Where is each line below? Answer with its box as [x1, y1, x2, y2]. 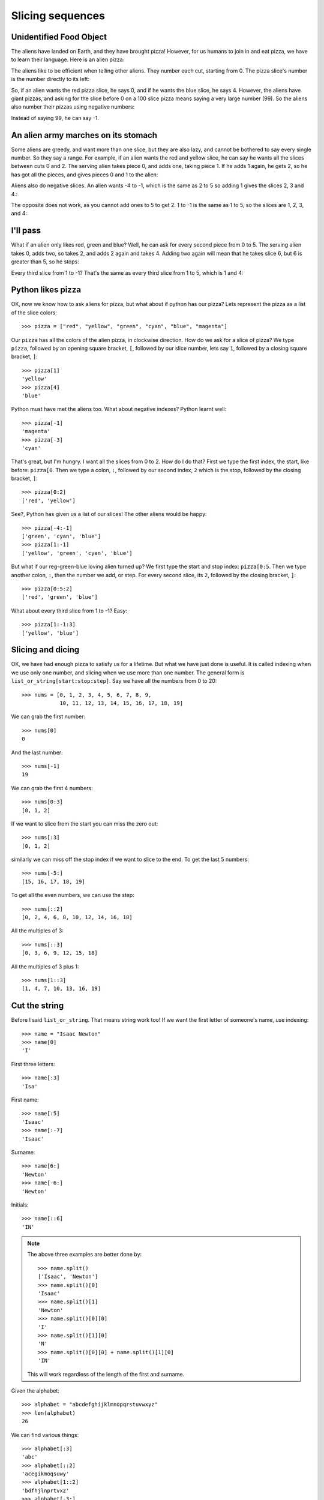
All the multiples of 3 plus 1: [11, 963, 79, 970]
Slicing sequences [11, 9, 105, 22]
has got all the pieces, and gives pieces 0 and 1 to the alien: [11, 171, 158, 178]
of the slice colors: [11, 309, 57, 316]
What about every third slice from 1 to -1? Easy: [11, 607, 128, 614]
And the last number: [11, 749, 63, 756]
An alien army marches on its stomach [11, 130, 158, 140]
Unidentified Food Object [11, 32, 107, 42]
